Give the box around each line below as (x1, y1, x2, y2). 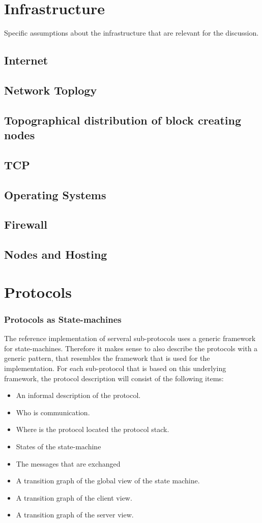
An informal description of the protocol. (16, 390, 141, 401)
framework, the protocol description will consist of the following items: (4, 373, 224, 383)
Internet (4, 52, 48, 68)
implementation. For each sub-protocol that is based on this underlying (4, 362, 226, 373)
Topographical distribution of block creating (4, 112, 241, 128)
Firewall (4, 217, 47, 232)
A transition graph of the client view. (16, 492, 132, 503)
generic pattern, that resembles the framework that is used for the (4, 353, 210, 363)
